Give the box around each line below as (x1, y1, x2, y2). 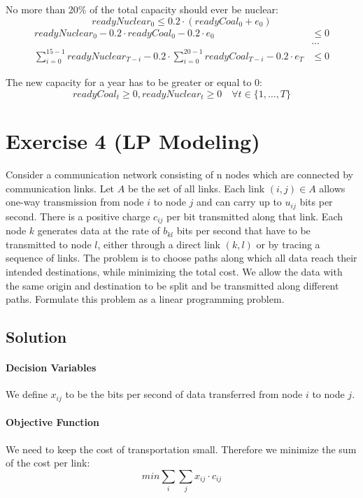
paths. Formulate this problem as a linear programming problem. (6, 292, 285, 306)
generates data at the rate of (37, 223, 160, 238)
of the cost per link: (6, 455, 90, 470)
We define (6, 387, 48, 401)
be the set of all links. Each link (127, 180, 265, 195)
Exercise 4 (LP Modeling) (6, 127, 260, 155)
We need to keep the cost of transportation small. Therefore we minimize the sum (6, 441, 357, 456)
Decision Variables (6, 360, 97, 375)
